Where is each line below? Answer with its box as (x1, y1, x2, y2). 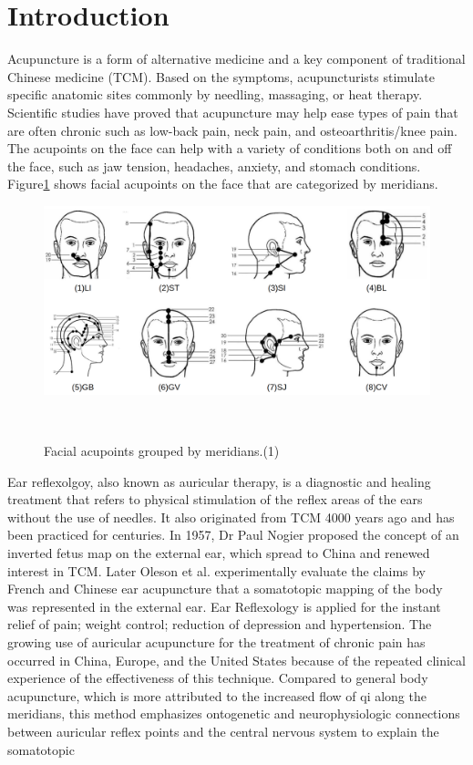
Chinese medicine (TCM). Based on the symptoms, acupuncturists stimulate (7, 67, 435, 86)
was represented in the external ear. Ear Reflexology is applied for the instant (7, 596, 441, 615)
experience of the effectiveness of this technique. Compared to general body (7, 668, 428, 687)
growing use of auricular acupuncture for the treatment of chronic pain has (7, 633, 426, 652)
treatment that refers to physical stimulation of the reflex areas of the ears (7, 490, 423, 509)
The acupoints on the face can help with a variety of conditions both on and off (7, 139, 452, 158)
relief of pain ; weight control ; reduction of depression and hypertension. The (7, 615, 432, 634)
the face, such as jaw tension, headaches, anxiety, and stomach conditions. (7, 156, 421, 175)
